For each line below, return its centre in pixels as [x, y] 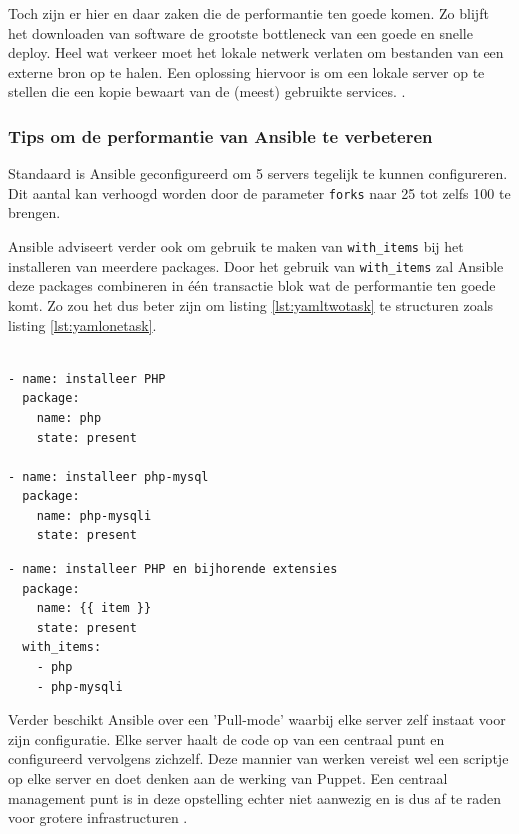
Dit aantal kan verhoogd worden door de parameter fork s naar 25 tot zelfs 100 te [259, 192]
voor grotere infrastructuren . [98, 817]
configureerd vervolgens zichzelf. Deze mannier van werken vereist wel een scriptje [258, 758]
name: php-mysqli [94, 515]
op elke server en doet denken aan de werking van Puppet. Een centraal [228, 778]
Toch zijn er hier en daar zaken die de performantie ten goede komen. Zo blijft [248, 13]
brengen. [34, 212]
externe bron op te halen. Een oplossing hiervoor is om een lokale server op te [246, 71]
